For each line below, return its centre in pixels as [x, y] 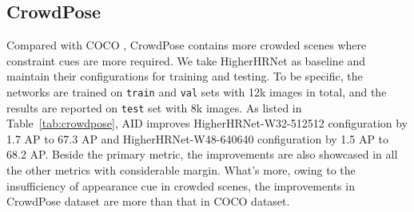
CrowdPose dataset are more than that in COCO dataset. [148, 201]
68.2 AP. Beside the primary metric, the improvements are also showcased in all [202, 154]
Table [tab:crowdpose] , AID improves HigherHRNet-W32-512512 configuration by [207, 123]
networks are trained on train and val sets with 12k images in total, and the [197, 91]
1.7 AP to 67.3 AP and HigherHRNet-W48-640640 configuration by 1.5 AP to [198, 138]
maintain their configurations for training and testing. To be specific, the [185, 76]
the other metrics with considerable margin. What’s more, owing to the [181, 170]
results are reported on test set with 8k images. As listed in [154, 107]
